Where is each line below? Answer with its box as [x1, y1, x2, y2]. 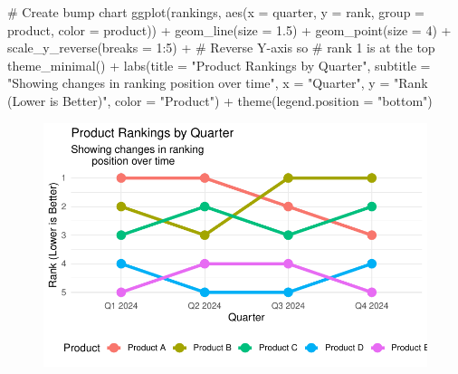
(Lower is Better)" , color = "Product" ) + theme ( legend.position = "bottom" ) [7, 91, 433, 110]
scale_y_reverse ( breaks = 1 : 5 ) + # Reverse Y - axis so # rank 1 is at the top [7, 38, 435, 57]
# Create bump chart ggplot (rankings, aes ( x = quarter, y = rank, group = [7, 3, 425, 21]
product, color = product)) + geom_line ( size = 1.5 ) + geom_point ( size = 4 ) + [7, 20, 452, 39]
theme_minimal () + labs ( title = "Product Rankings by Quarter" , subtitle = [7, 55, 431, 74]
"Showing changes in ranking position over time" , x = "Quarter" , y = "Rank [7, 73, 428, 92]
